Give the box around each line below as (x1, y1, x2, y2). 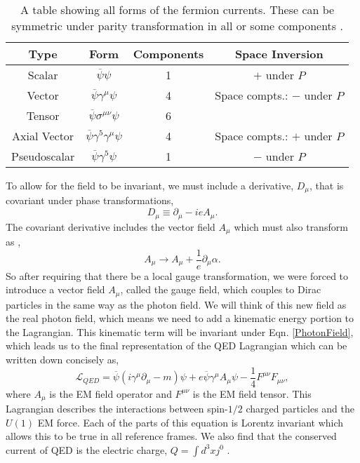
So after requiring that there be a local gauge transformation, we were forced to (6, 268, 349, 283)
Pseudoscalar (11, 148, 75, 164)
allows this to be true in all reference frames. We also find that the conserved (6, 429, 337, 443)
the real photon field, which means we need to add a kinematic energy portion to (6, 311, 354, 326)
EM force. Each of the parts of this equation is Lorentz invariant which (37, 415, 344, 429)
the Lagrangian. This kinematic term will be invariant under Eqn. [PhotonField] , (6, 324, 354, 339)
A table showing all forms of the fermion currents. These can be (20, 1, 335, 18)
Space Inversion (234, 46, 324, 62)
